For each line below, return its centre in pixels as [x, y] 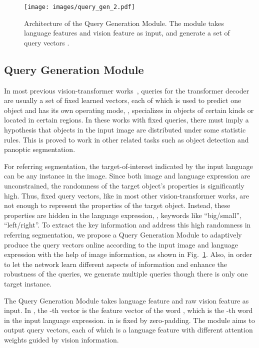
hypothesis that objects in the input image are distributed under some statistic [125, 130]
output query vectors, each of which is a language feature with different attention [128, 330]
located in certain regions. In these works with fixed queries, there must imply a [126, 120]
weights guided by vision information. [61, 339]
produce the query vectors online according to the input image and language [121, 244]
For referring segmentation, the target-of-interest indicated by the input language [128, 166]
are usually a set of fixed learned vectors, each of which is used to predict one [123, 100]
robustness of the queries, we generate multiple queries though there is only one [126, 274]
